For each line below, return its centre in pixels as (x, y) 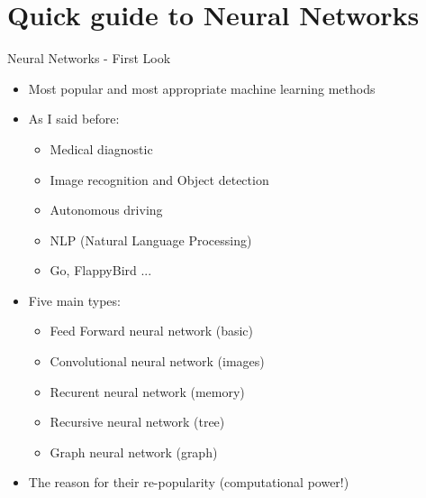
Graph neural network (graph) (134, 452)
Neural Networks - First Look (89, 58)
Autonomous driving (106, 210)
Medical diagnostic (101, 148)
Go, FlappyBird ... (101, 270)
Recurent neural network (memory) (147, 391)
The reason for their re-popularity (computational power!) (189, 482)
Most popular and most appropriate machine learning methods (202, 88)
